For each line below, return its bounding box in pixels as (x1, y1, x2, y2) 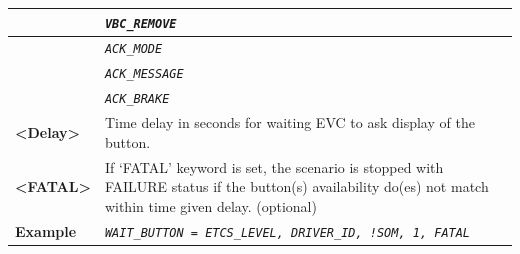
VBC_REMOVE (104, 16, 177, 31)
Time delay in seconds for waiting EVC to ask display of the (104, 112, 475, 133)
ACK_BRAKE (104, 92, 170, 107)
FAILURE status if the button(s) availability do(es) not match (104, 176, 489, 197)
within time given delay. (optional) (104, 195, 317, 216)
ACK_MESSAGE (104, 67, 184, 82)
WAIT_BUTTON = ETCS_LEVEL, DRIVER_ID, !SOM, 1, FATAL (104, 225, 471, 240)
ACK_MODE (104, 42, 163, 57)
